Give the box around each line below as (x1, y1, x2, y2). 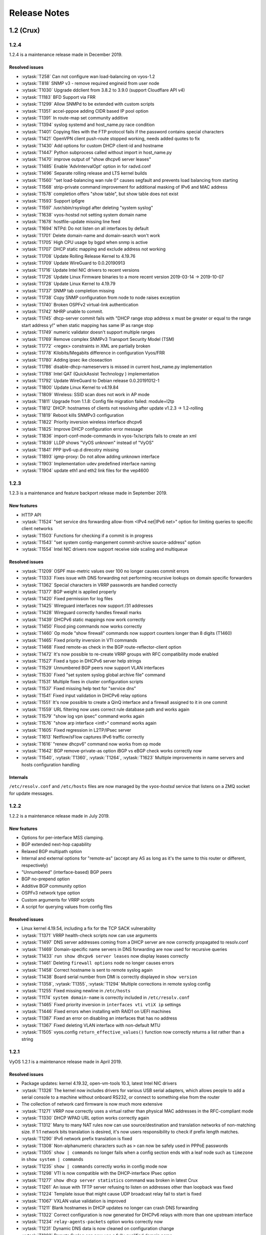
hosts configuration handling (21, 761, 80, 768)
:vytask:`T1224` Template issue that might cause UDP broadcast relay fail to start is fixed (21, 1191, 202, 1197)
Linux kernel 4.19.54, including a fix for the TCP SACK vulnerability (21, 925, 156, 931)
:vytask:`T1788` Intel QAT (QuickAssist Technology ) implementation (21, 370, 160, 376)
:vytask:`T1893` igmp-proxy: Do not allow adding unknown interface (21, 453, 160, 459)
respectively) (21, 862, 48, 868)
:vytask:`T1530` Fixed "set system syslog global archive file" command (21, 672, 166, 678)
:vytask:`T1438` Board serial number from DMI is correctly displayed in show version (21, 974, 197, 980)
